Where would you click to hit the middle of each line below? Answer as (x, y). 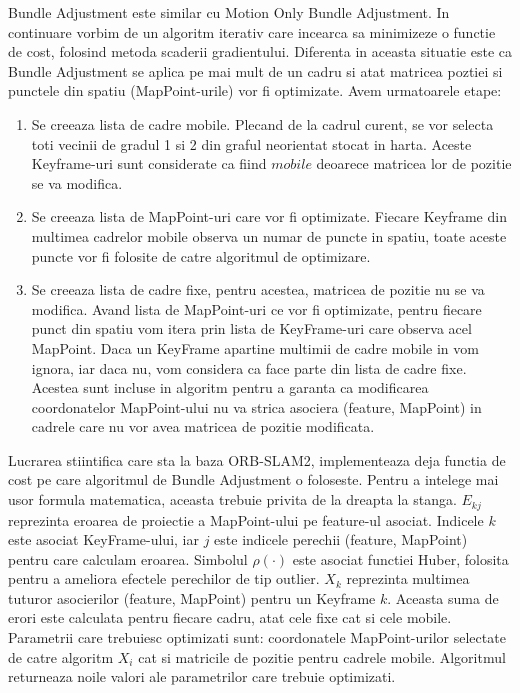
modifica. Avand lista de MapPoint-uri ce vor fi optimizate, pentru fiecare (256, 308)
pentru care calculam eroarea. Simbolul (128, 558)
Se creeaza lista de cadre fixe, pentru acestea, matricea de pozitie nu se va (258, 289)
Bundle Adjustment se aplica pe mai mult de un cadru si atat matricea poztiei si (255, 70)
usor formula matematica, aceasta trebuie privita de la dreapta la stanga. (232, 499)
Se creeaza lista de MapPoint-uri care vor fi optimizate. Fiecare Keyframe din (269, 216)
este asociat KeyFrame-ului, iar (103, 539)
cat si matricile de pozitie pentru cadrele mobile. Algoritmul (322, 656)
